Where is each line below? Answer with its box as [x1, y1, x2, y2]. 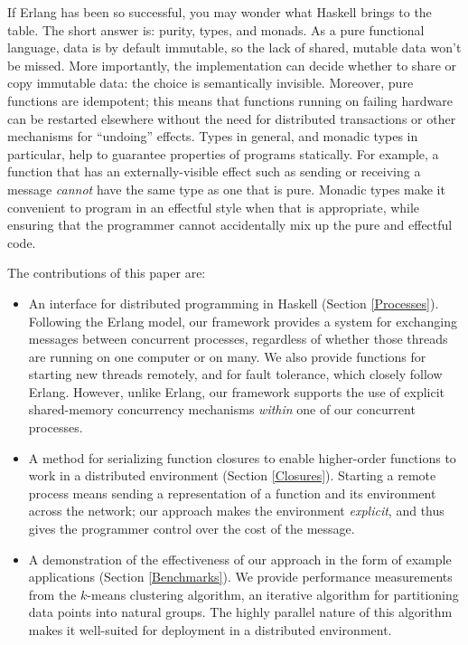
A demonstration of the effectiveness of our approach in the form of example [28, 549, 452, 568]
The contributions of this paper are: [7, 263, 206, 282]
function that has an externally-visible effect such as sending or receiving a [7, 162, 421, 181]
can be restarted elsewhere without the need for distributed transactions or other [7, 109, 456, 128]
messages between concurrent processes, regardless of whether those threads [28, 329, 448, 348]
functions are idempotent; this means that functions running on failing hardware [7, 90, 453, 109]
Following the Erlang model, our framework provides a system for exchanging [28, 311, 457, 330]
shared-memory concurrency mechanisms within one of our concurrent [28, 400, 416, 419]
